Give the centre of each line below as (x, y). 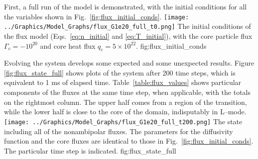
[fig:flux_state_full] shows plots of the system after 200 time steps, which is (120, 72)
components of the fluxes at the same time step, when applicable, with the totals (128, 92)
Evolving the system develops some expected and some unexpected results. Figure (129, 63)
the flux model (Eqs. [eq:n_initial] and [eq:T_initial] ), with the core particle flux (128, 36)
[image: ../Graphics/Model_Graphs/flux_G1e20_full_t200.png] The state (123, 121)
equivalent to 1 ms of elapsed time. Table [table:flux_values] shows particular (123, 82)
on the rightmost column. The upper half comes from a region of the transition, (126, 102)
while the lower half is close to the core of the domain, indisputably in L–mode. (125, 112)
